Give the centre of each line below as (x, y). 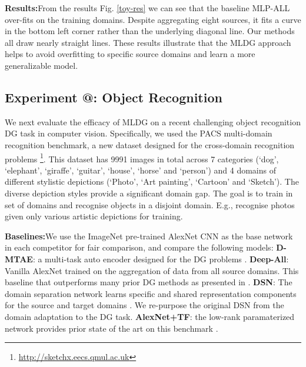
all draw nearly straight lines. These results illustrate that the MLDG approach (148, 42)
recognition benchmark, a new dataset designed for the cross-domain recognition (150, 144)
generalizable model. (41, 65)
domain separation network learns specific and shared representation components (151, 293)
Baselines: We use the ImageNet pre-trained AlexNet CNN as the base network (149, 236)
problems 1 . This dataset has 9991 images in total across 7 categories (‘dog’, (142, 158)
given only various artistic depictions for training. (94, 216)
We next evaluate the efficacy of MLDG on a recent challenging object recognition (153, 121)
